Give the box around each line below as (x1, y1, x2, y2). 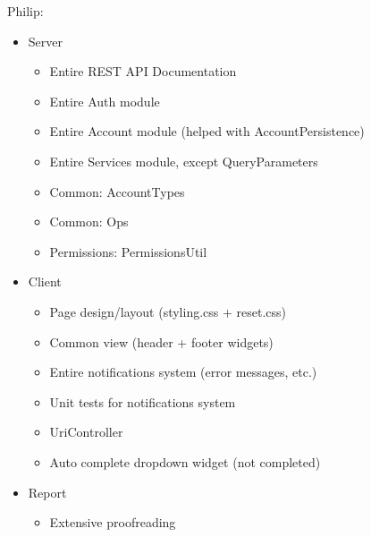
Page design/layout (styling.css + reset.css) (49, 302, 286, 320)
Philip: (7, 2, 44, 20)
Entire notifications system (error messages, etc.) (49, 362, 317, 381)
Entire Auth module (49, 91, 160, 110)
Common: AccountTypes (49, 182, 185, 200)
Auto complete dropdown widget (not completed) (49, 452, 321, 471)
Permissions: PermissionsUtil (49, 242, 207, 260)
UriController (49, 422, 123, 441)
